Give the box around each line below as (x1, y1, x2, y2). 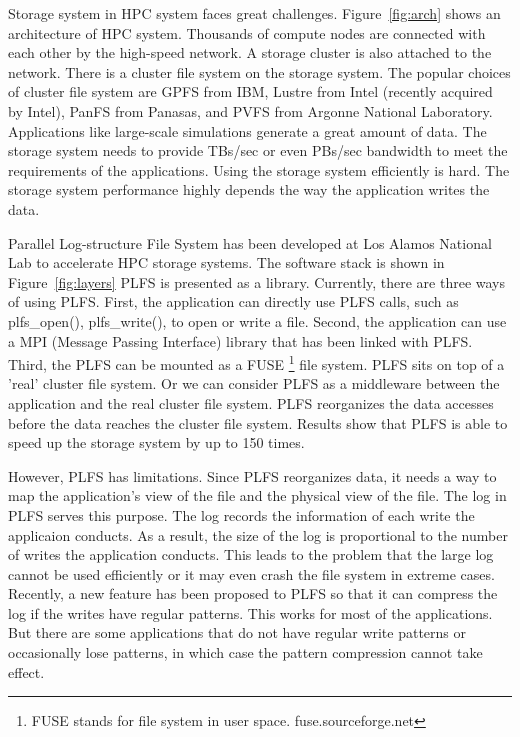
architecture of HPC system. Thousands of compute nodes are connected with (8, 22, 486, 43)
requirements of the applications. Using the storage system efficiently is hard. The (8, 159, 510, 180)
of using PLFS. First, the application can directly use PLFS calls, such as (8, 291, 459, 312)
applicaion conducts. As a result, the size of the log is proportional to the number (8, 524, 508, 545)
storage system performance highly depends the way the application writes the (8, 179, 490, 200)
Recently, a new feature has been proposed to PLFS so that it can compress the (8, 583, 498, 604)
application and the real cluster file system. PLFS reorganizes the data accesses (8, 392, 494, 413)
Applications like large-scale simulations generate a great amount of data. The (8, 120, 487, 141)
